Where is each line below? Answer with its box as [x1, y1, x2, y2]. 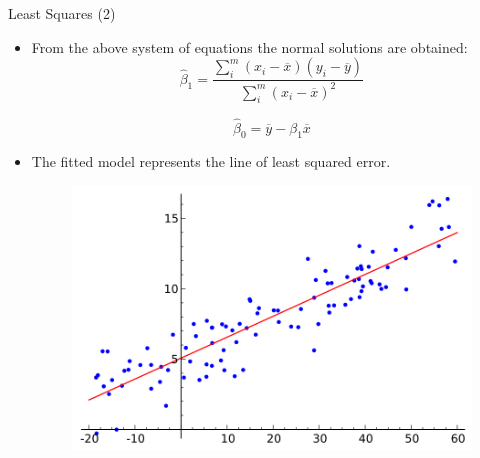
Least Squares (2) [8, 3, 116, 23]
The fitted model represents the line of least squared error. [31, 151, 391, 172]
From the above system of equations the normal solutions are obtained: [31, 36, 468, 57]
